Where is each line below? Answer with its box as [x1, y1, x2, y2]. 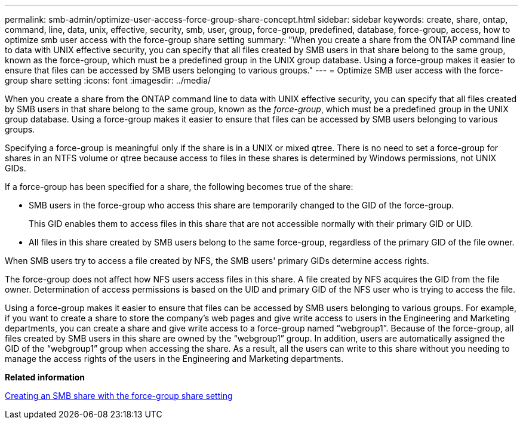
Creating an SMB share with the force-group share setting [5, 391, 233, 401]
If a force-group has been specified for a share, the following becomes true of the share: [5, 182, 353, 192]
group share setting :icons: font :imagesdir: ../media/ [5, 75, 211, 85]
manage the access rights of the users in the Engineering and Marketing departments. [5, 354, 344, 364]
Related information [5, 372, 85, 382]
